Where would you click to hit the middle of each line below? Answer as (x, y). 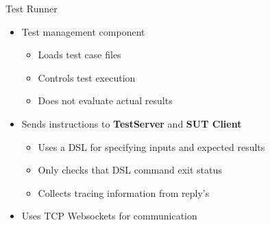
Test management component (83, 31)
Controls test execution (87, 77)
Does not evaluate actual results (105, 100)
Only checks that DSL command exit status (130, 170)
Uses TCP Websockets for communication (109, 216)
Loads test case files (79, 55)
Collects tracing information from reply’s (124, 192)
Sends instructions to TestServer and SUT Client (132, 123)
